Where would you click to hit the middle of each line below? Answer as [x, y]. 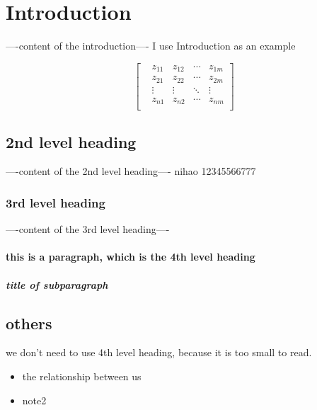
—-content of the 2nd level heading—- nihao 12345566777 [131, 171]
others [29, 323]
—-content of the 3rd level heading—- [88, 229]
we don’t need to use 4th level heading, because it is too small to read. [159, 352]
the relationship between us [82, 376]
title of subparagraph [57, 284]
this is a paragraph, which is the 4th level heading [131, 257]
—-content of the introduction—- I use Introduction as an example [151, 46]
